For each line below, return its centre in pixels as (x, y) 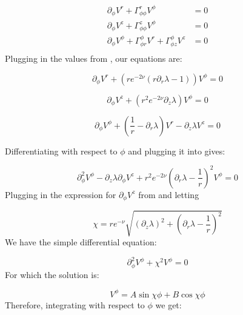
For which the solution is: (52, 274)
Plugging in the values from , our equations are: (94, 58)
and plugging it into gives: (177, 151)
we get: (168, 304)
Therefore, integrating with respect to (75, 304)
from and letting (169, 194)
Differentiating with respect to (61, 151)
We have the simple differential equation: (81, 241)
